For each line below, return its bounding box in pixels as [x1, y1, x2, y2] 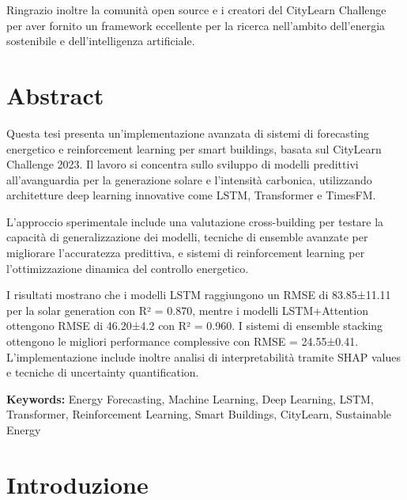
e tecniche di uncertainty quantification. [6, 364, 199, 381]
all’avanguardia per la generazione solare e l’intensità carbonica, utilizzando [6, 171, 372, 187]
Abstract [6, 78, 104, 111]
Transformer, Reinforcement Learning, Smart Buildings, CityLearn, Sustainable [6, 406, 392, 422]
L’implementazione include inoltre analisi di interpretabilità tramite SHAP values [6, 348, 401, 365]
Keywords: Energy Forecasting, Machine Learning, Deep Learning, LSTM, [6, 390, 374, 407]
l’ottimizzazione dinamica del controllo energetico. [6, 259, 249, 276]
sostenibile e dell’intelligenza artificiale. [6, 32, 195, 49]
